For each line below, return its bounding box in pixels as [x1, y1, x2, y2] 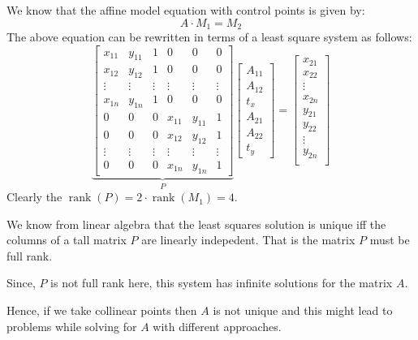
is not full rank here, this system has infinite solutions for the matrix [50, 274, 393, 291]
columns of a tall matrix [6, 231, 127, 248]
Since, [6, 274, 36, 291]
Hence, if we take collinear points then [6, 302, 197, 319]
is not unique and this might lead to [213, 302, 393, 319]
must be [369, 231, 410, 248]
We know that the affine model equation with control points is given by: [6, 2, 365, 18]
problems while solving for [6, 317, 137, 334]
